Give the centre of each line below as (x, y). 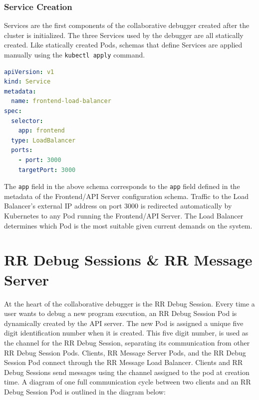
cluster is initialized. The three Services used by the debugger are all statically (124, 35)
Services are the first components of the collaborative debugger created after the (127, 25)
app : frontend (41, 131)
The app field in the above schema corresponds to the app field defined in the (122, 186)
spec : (13, 111)
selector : (27, 121)
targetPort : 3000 (47, 170)
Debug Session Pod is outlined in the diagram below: (85, 391)
